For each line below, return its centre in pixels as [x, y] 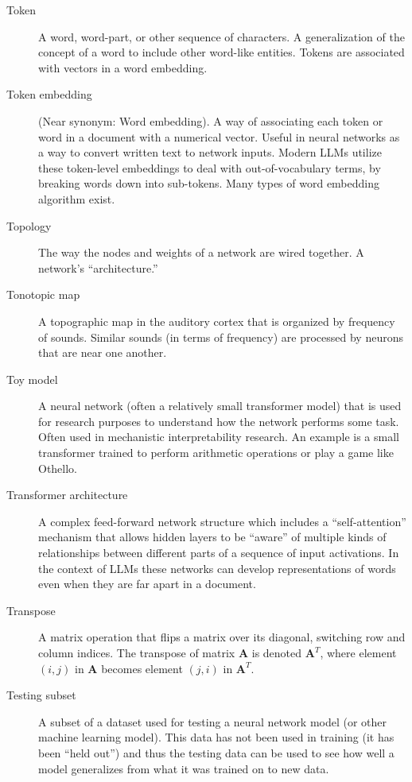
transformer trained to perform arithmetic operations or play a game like [216, 453]
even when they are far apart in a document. [147, 584]
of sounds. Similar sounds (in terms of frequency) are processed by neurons [221, 337]
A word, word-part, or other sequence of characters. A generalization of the [222, 36]
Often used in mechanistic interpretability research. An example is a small [219, 437]
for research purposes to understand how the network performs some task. [219, 421]
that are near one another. [103, 352]
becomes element [142, 668]
